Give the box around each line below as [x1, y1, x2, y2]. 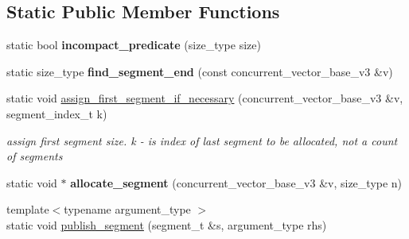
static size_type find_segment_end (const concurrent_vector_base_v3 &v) [6, 63, 393, 79]
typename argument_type [64, 201, 191, 218]
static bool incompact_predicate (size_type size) [6, 37, 261, 53]
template [6, 201, 49, 218]
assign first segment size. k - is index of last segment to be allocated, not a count [6, 132, 398, 148]
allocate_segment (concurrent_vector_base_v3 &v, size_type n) [70, 174, 403, 191]
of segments [6, 148, 63, 164]
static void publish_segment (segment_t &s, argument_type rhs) [6, 216, 327, 233]
